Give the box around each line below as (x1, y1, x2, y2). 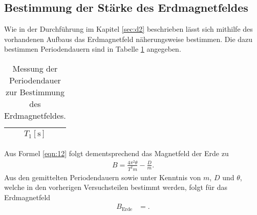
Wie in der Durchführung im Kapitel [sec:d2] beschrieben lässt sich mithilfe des (4, 24, 253, 34)
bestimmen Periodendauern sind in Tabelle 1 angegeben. (4, 44, 181, 54)
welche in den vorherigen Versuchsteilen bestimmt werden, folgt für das (4, 182, 228, 192)
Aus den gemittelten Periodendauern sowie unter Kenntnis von (4, 171, 201, 182)
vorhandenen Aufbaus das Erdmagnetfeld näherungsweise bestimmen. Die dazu (4, 33, 253, 44)
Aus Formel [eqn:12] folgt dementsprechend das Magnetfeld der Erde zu (4, 147, 229, 158)
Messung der (12, 62, 58, 74)
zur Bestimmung (5, 85, 65, 98)
